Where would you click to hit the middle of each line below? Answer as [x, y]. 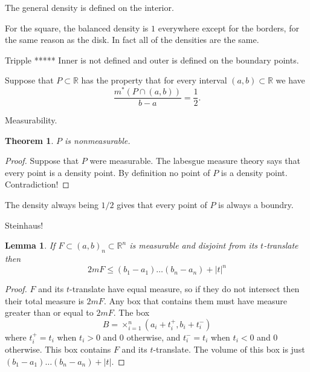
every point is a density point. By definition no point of [108, 172]
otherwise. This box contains [58, 349]
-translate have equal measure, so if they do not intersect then [185, 289]
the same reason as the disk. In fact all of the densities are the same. [132, 40]
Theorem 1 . [29, 140]
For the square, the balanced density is [77, 28]
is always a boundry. [256, 205]
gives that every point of [162, 205]
